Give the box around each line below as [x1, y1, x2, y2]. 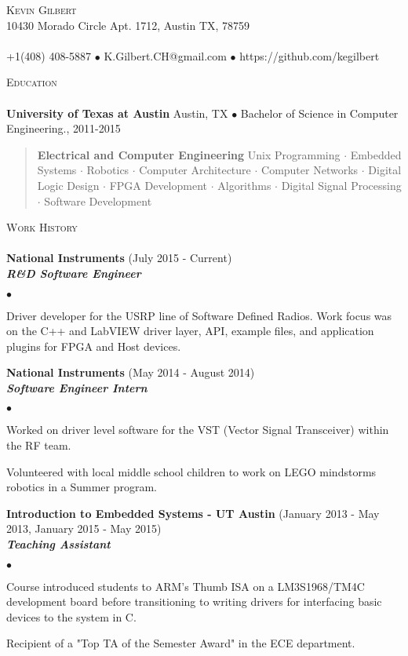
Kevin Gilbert [6, 2, 77, 17]
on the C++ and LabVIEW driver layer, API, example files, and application [6, 323, 374, 339]
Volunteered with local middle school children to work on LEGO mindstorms [6, 463, 377, 479]
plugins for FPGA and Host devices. [6, 337, 181, 354]
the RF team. [6, 437, 71, 454]
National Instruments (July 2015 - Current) [6, 250, 232, 266]
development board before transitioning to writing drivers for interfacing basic [6, 593, 382, 610]
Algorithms [217, 177, 271, 193]
